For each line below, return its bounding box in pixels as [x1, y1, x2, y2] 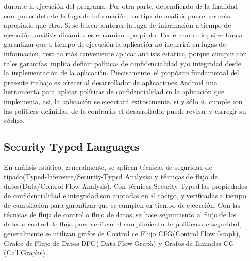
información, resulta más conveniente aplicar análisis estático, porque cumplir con [4, 48, 247, 58]
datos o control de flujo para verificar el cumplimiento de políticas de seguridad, [4, 219, 242, 229]
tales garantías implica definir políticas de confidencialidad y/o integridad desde [4, 58, 241, 68]
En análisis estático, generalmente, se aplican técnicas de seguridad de [4, 161, 212, 172]
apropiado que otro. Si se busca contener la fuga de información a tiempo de [4, 20, 231, 30]
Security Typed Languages [4, 139, 140, 154]
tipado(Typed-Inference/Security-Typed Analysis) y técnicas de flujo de [4, 171, 218, 181]
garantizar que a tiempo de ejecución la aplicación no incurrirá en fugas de [4, 39, 226, 49]
